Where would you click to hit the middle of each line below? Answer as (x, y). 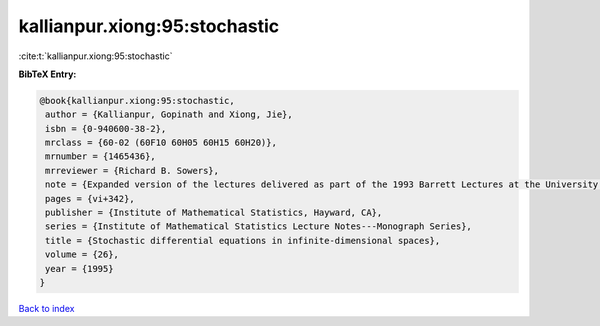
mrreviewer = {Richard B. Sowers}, (132, 170)
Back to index (46, 308)
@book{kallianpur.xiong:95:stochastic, (137, 100)
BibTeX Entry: (47, 74)
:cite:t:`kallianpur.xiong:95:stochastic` (95, 56)
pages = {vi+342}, (90, 198)
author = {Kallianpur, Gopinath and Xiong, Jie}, (169, 114)
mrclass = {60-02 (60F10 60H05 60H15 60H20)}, (161, 143)
